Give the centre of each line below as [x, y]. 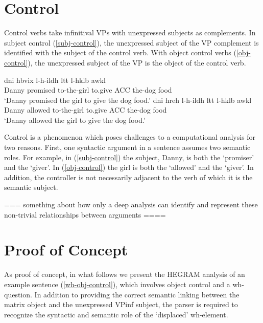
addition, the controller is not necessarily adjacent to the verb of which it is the [128, 177]
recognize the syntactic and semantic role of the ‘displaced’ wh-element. [116, 314]
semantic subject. [31, 187]
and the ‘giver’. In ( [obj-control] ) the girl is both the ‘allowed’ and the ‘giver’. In [129, 167]
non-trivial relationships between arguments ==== [85, 214]
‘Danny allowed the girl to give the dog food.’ [75, 120]
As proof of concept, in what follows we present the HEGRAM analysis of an [125, 274]
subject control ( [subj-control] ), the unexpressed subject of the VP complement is [131, 42]
